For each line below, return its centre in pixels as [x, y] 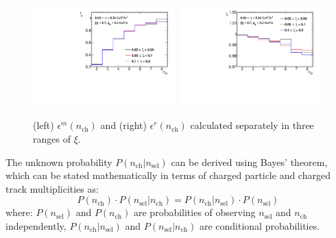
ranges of [52, 139]
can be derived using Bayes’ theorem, [249, 162]
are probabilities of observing [194, 212]
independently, [36, 225]
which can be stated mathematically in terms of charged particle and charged [168, 175]
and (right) [123, 125]
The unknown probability [59, 162]
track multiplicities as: [52, 188]
